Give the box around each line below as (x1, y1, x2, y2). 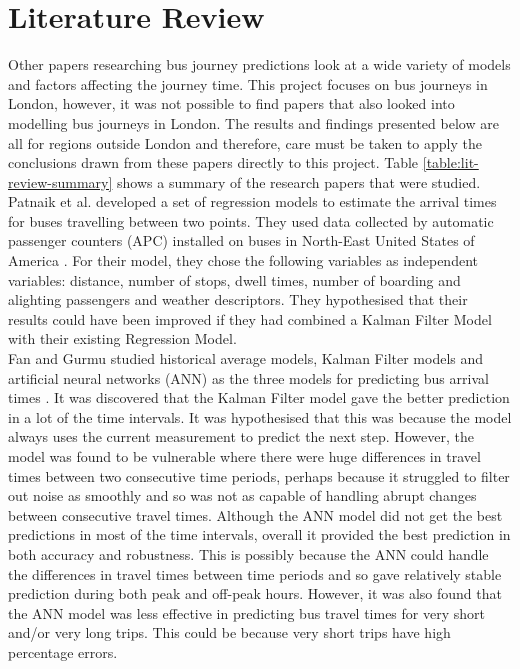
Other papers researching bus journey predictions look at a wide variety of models (8, 54, 511, 75)
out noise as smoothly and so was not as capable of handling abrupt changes (8, 485, 477, 506)
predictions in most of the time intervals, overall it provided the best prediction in (8, 524, 511, 545)
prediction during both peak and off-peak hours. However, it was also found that (8, 583, 502, 604)
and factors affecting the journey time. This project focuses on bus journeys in (8, 73, 488, 94)
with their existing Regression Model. (8, 328, 237, 349)
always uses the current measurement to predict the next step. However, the (8, 426, 475, 447)
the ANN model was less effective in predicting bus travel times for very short (8, 602, 485, 623)
